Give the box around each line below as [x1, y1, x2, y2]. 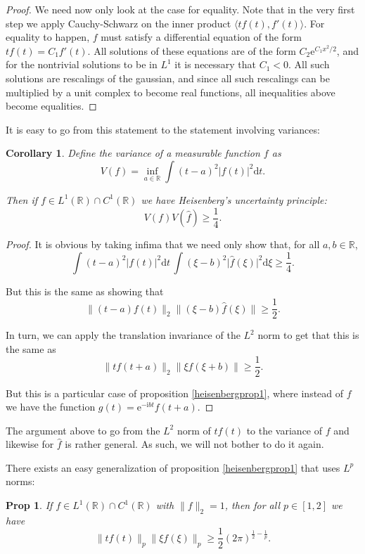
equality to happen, [6, 30, 90, 44]
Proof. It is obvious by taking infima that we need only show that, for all [6, 237, 320, 251]
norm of [177, 423, 211, 437]
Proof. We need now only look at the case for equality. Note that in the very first [6, 2, 355, 16]
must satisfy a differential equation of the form [101, 30, 302, 44]
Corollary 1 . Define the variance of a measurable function [6, 146, 260, 160]
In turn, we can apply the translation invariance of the [6, 328, 241, 342]
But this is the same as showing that [6, 283, 164, 298]
